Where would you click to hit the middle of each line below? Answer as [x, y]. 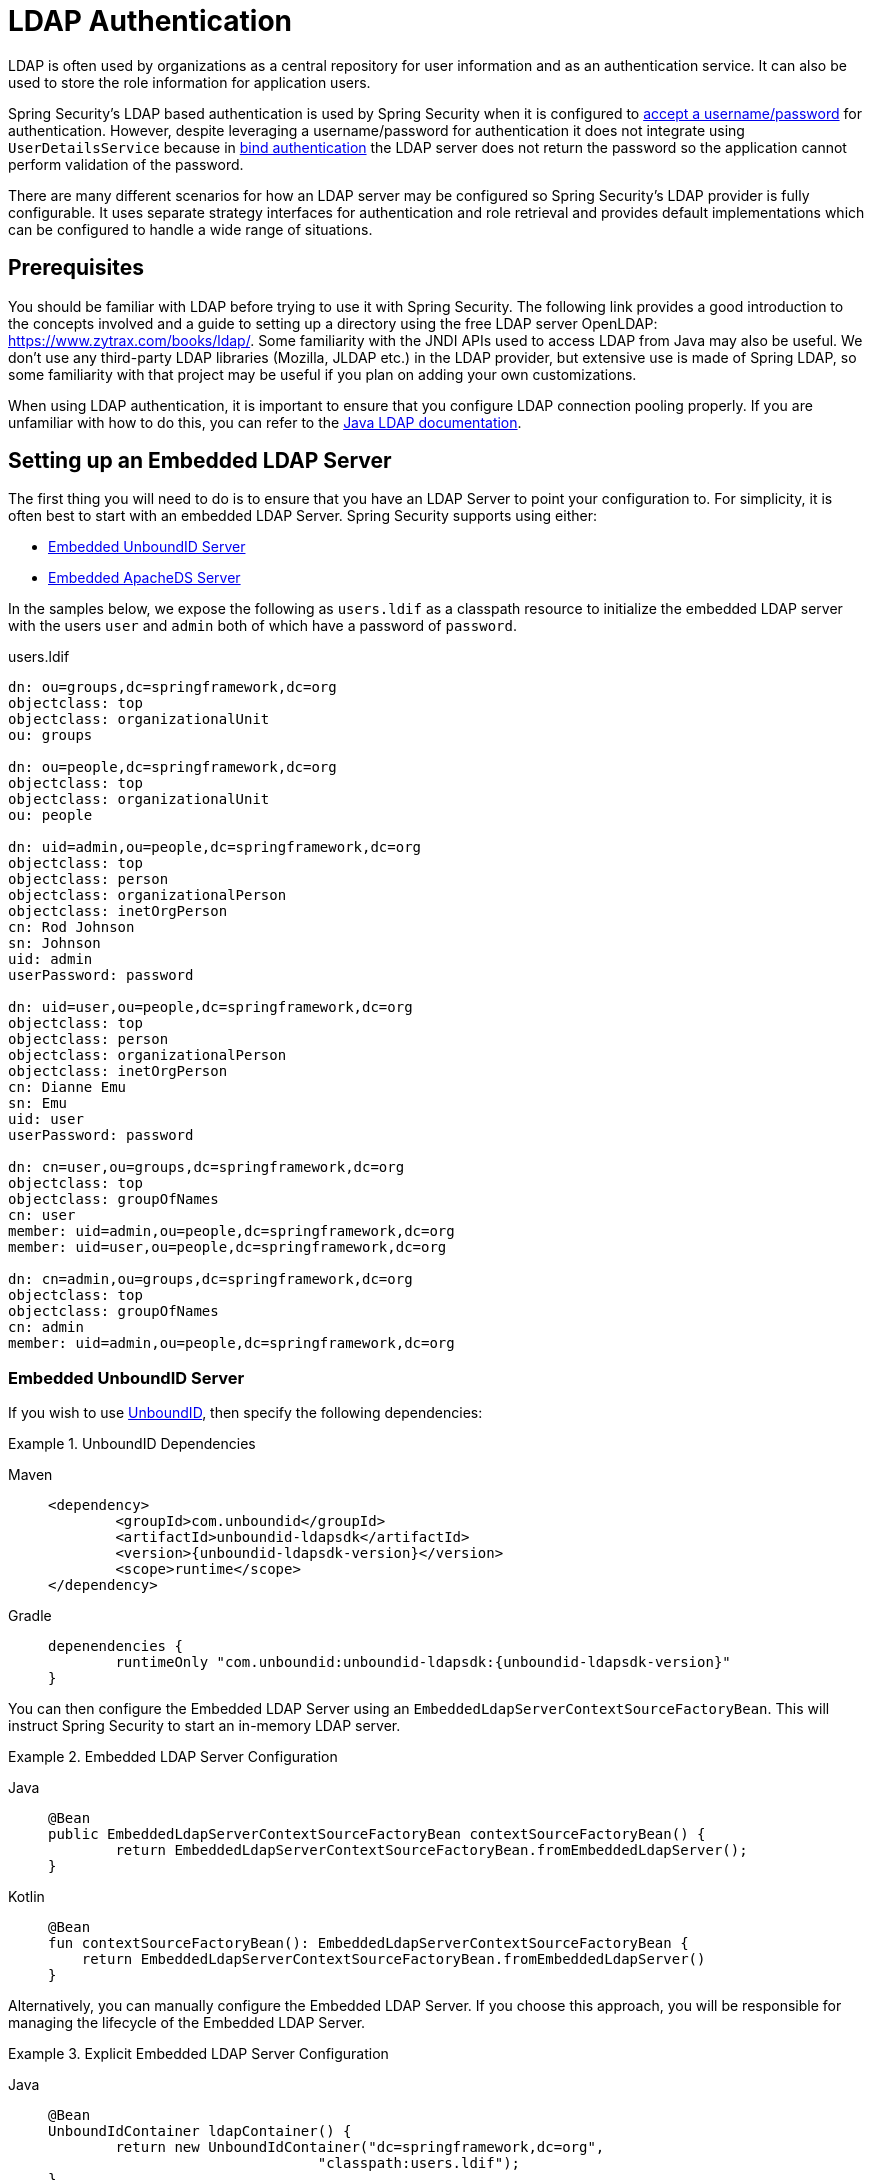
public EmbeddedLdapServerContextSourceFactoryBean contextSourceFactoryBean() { [377, 1834]
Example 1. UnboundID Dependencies [132, 1444]
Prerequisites [76, 268]
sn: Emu [38, 1103]
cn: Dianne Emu [67, 1087]
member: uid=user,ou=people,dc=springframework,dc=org [227, 1247]
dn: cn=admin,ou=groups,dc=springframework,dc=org [210, 1279]
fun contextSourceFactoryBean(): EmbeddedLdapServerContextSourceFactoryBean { [368, 1943]
